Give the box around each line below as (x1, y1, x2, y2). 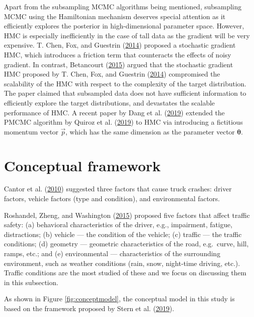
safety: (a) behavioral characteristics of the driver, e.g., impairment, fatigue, (4, 219, 232, 230)
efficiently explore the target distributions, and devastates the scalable (4, 97, 215, 107)
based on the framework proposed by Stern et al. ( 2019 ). (4, 303, 174, 313)
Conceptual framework (4, 155, 161, 175)
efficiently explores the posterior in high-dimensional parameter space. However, (4, 21, 244, 31)
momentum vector (4, 126, 58, 136)
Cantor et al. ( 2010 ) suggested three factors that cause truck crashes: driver (4, 184, 232, 194)
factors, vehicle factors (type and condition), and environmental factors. (4, 193, 220, 204)
